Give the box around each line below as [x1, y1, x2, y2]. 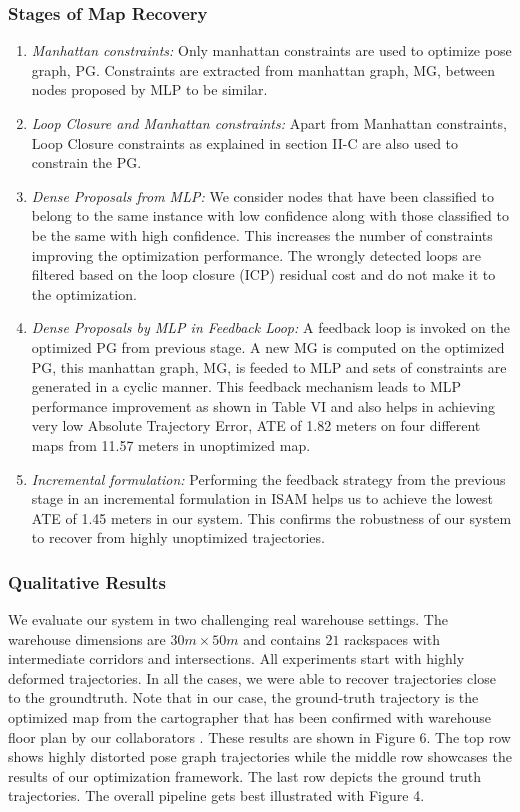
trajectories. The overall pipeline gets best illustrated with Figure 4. [8, 785, 425, 806]
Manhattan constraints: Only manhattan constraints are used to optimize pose [31, 40, 512, 61]
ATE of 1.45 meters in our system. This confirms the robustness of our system [31, 507, 512, 528]
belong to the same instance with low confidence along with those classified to [31, 205, 509, 226]
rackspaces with [344, 628, 440, 649]
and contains [243, 628, 321, 649]
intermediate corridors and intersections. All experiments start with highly [8, 648, 465, 669]
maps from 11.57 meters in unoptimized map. [31, 434, 311, 455]
